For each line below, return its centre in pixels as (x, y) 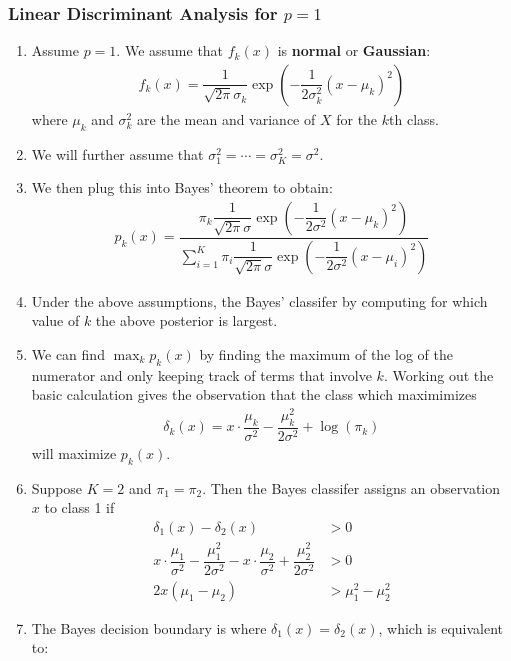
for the (357, 118)
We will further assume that (117, 153)
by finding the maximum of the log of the (326, 353)
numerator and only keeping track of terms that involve (201, 374)
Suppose (57, 487)
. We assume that (170, 50)
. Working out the (438, 374)
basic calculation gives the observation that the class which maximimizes (254, 394)
